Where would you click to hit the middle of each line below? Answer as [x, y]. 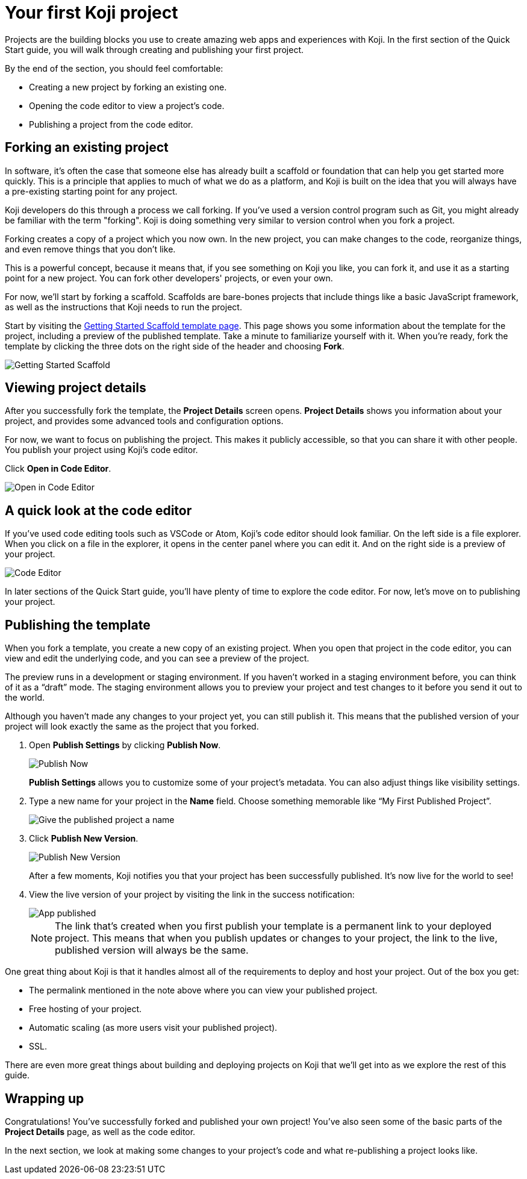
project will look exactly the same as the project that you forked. [132, 727]
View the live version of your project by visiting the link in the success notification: [192, 895]
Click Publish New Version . [84, 839]
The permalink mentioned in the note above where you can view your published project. [203, 990]
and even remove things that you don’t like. [90, 249]
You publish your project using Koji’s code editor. [101, 450]
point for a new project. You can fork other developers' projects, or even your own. [169, 278]
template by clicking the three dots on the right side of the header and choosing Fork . [175, 346]
